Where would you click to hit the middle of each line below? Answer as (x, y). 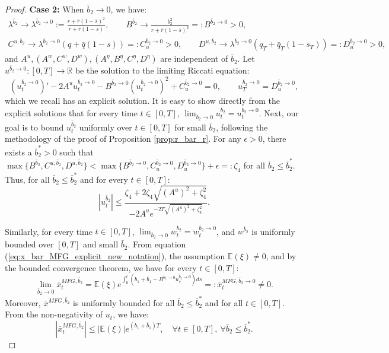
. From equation (157, 244)
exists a (18, 152)
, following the (242, 127)
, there (274, 139)
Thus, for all (27, 179)
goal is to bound (34, 127)
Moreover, (23, 302)
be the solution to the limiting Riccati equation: (162, 70)
